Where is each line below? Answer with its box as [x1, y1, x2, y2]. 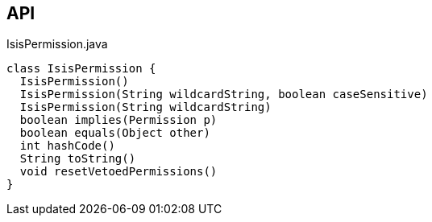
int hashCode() [19, 139, 115, 153]
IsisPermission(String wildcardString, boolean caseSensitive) [19, 88, 428, 101]
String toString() [19, 152, 136, 166]
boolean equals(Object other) [19, 126, 210, 140]
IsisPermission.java [6, 37, 108, 51]
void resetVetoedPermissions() [19, 165, 218, 179]
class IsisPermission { [6, 62, 156, 76]
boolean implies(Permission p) [19, 113, 218, 127]
